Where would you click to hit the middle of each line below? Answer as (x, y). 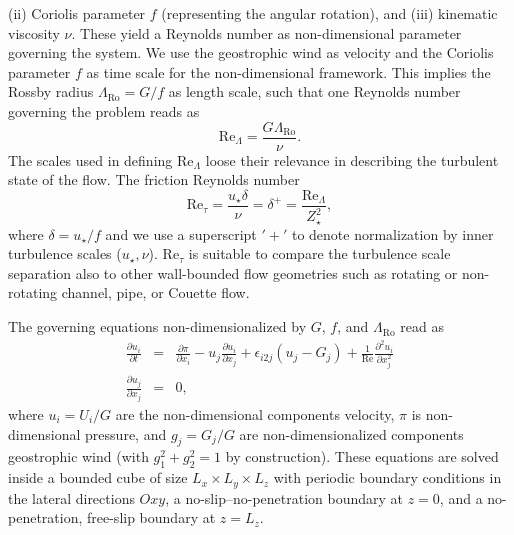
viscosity (34, 32)
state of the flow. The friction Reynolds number (154, 179)
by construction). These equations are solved (362, 456)
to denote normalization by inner (392, 233)
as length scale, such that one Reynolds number (314, 91)
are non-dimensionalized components (351, 433)
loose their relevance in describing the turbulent (352, 159)
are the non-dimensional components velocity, (255, 414)
